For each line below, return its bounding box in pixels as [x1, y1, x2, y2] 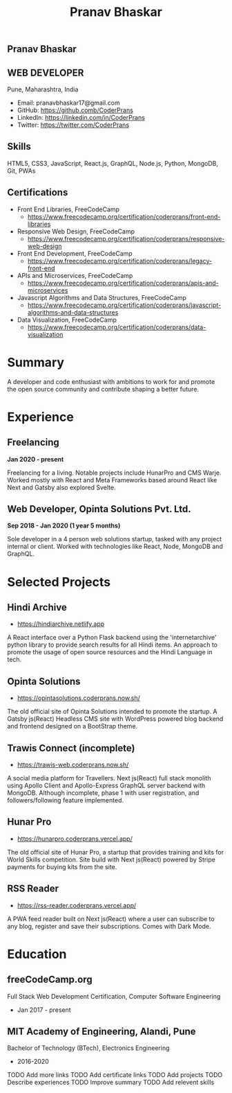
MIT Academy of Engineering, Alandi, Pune [7, 1026, 196, 1038]
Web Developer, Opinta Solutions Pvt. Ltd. [7, 503, 191, 515]
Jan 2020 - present [7, 455, 64, 463]
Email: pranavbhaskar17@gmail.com [17, 98, 120, 107]
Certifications [7, 186, 68, 198]
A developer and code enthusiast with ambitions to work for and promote [7, 377, 215, 385]
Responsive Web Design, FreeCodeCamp [17, 227, 135, 236]
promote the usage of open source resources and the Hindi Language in [7, 648, 213, 656]
